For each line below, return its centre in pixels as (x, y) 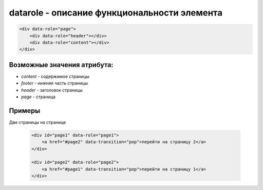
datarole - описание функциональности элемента (116, 13)
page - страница (38, 97)
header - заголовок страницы (52, 90)
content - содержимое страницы (55, 76)
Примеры (25, 111)
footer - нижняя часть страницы (55, 83)
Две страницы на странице (38, 122)
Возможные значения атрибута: (61, 65)
